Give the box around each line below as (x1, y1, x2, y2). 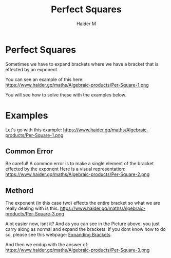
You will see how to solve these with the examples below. (5, 91, 127, 98)
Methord (5, 186, 34, 195)
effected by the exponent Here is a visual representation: (5, 166, 126, 172)
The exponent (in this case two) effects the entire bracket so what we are (5, 200, 161, 206)
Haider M (76, 21, 97, 27)
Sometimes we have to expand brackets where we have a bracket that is (5, 61, 159, 67)
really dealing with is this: (5, 205, 59, 211)
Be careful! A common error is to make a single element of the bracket (5, 161, 154, 167)
